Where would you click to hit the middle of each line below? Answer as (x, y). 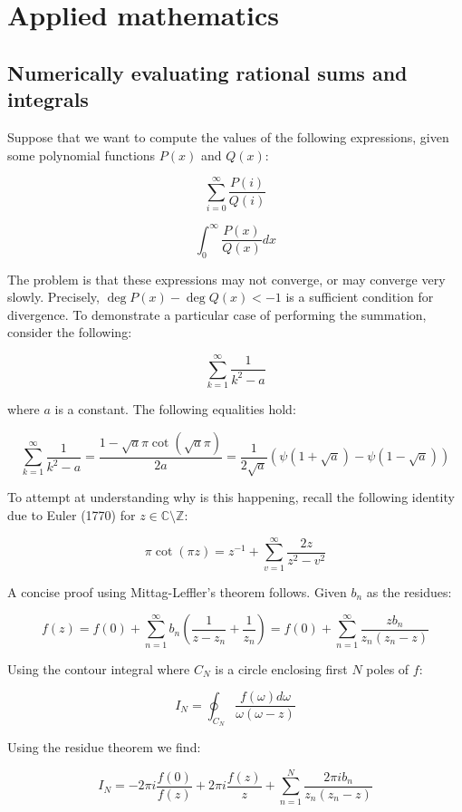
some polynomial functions (82, 155)
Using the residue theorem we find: (104, 746)
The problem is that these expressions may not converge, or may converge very (226, 279)
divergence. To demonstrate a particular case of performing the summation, (217, 314)
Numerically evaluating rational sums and (207, 72)
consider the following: (70, 332)
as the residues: (409, 591)
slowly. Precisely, (53, 297)
